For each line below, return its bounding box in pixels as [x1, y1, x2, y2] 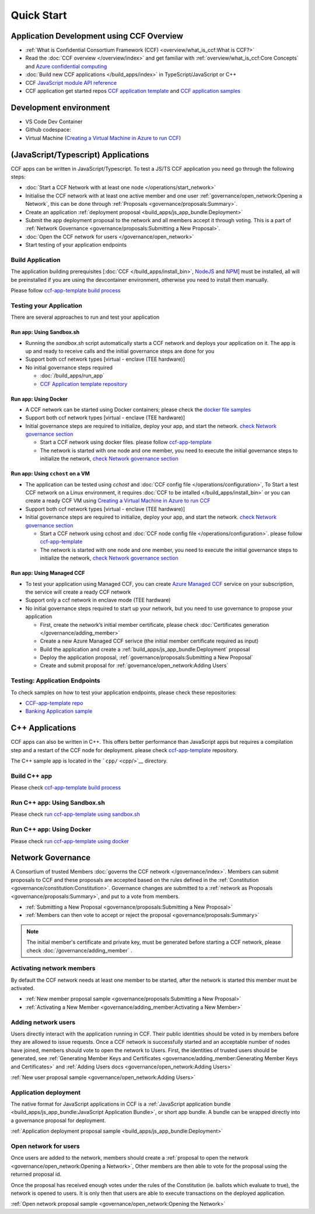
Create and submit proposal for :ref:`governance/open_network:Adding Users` [40, 662, 229, 669]
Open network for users [10, 1142, 80, 1150]
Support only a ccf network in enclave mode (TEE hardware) [25, 596, 171, 603]
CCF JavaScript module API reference [25, 79, 117, 86]
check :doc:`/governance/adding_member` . [26, 947, 132, 954]
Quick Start [10, 9, 67, 22]
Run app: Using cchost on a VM [10, 470, 90, 477]
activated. [10, 985, 35, 992]
